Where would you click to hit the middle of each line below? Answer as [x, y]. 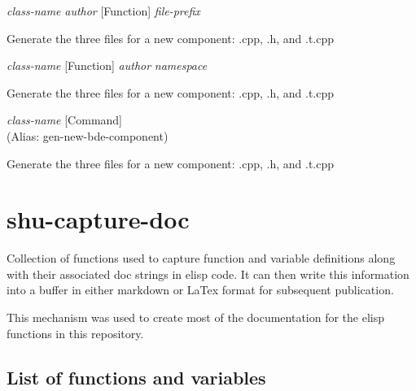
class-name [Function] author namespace [107, 65]
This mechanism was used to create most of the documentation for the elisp [196, 317]
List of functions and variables [136, 377]
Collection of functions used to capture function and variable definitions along [201, 258]
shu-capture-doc [98, 219]
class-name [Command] [65, 120]
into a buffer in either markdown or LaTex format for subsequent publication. [200, 290]
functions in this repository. [75, 333]
